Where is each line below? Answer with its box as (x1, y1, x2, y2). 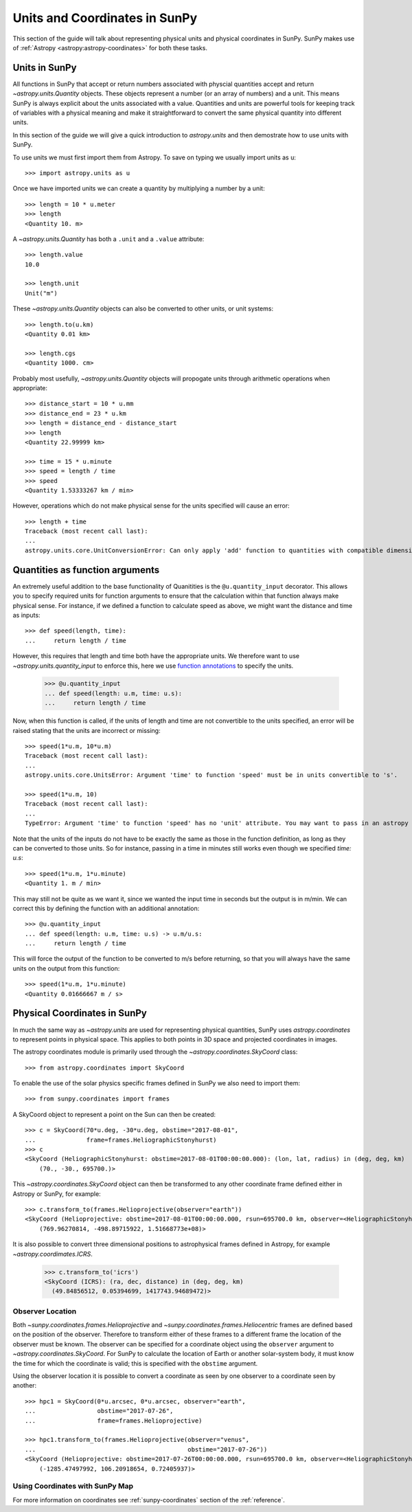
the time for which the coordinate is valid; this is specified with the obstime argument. (12, 1359, 258, 1367)
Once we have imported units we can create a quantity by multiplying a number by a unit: (12, 184, 265, 192)
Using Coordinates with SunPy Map (12, 1481, 134, 1491)
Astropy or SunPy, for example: (12, 1189, 101, 1198)
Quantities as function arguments (12, 564, 160, 576)
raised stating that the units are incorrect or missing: (12, 726, 161, 734)
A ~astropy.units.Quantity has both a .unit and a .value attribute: (12, 234, 205, 243)
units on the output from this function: (12, 964, 120, 972)
